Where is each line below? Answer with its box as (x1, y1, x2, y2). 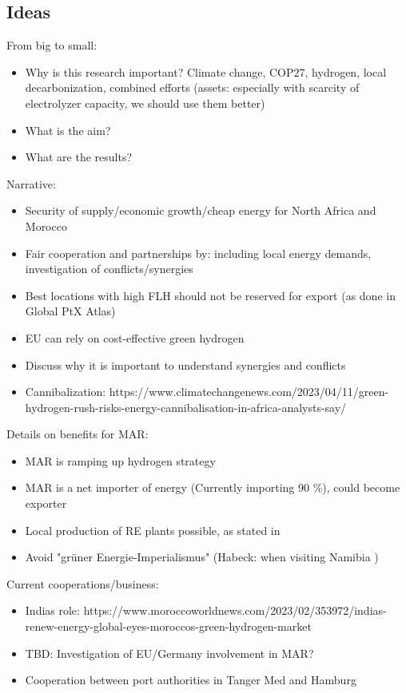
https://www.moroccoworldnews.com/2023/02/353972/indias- (83, 602, 387, 619)
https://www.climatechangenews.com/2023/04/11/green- (109, 383, 389, 400)
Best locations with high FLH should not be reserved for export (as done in (25, 287, 396, 303)
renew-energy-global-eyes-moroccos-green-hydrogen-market (25, 618, 312, 635)
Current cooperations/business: (6, 575, 159, 592)
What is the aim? (25, 121, 111, 138)
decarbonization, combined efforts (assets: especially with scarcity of (25, 79, 360, 96)
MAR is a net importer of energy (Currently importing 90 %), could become (25, 479, 400, 496)
